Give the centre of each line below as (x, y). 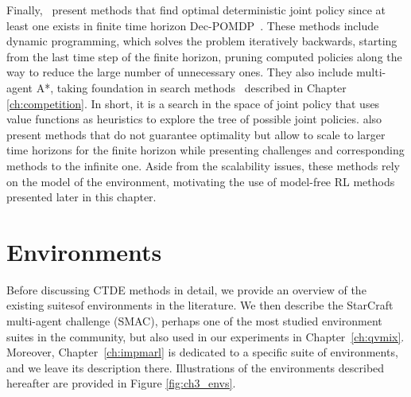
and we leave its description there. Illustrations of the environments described (196, 367)
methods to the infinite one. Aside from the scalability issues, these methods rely (203, 165)
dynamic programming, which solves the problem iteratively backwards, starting (202, 41)
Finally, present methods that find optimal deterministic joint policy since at (196, 10)
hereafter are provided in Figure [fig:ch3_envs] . (121, 383)
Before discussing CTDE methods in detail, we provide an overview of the (186, 289)
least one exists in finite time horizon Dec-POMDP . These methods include (193, 25)
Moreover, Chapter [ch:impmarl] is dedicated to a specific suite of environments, (202, 352)
